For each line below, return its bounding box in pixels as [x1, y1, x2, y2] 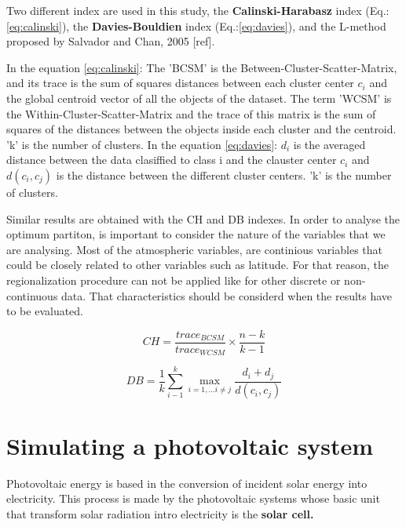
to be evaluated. [6, 303, 83, 319]
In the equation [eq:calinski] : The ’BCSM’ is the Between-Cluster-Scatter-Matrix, [6, 59, 397, 75]
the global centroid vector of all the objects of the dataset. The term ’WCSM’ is [6, 89, 392, 106]
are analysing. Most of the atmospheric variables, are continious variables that [6, 241, 382, 257]
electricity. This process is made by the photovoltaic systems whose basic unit [6, 490, 380, 507]
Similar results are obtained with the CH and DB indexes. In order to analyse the [6, 210, 401, 227]
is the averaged [293, 136, 366, 152]
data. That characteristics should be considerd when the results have [61, 287, 393, 303]
